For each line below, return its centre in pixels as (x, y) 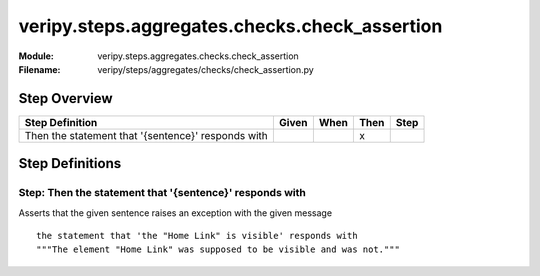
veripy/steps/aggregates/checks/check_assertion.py (205, 69)
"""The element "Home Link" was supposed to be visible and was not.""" (218, 249)
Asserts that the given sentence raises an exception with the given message (175, 212)
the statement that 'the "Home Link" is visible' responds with (197, 235)
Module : (36, 56)
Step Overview (66, 98)
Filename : (39, 69)
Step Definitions (70, 163)
